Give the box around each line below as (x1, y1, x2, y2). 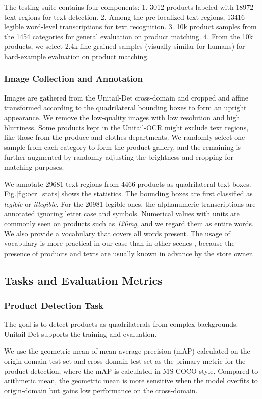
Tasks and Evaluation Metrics (4, 272, 163, 288)
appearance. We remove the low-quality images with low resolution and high (4, 112, 240, 122)
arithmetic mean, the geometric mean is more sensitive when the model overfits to (4, 375, 258, 386)
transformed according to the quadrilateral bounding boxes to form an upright (4, 102, 247, 113)
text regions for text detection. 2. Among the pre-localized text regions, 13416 (4, 11, 245, 22)
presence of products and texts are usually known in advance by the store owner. (4, 247, 254, 258)
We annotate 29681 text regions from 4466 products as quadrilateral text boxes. (4, 178, 251, 189)
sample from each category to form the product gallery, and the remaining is (4, 141, 241, 152)
